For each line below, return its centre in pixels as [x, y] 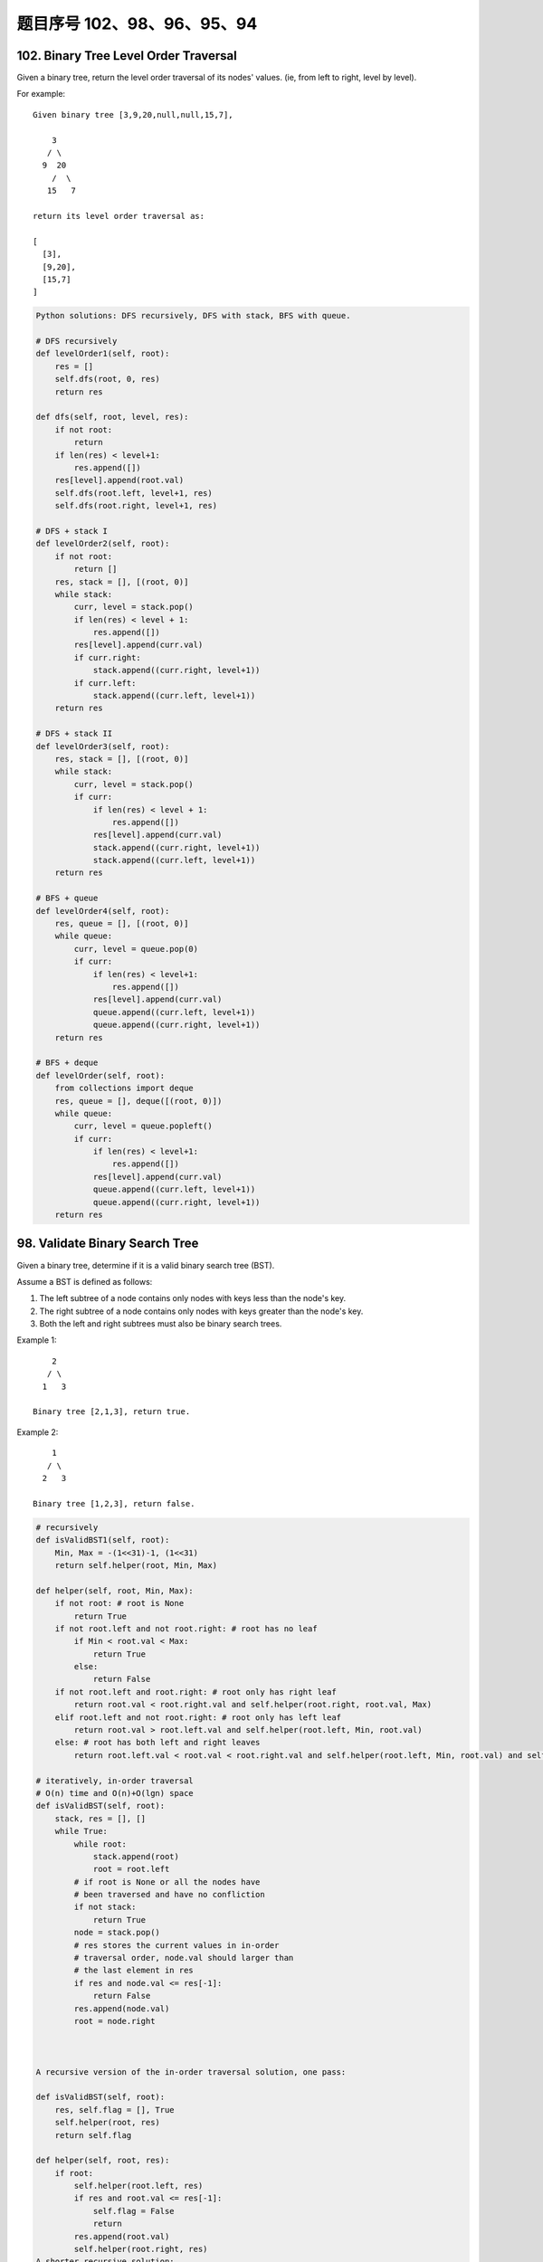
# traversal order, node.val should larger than [184, 1958]
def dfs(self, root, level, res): [112, 417]
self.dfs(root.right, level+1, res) [136, 506]
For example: [41, 94]
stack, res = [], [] [100, 1818]
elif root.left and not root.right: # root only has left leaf [198, 1717]
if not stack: [105, 1907]
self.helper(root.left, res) [138, 2186]
